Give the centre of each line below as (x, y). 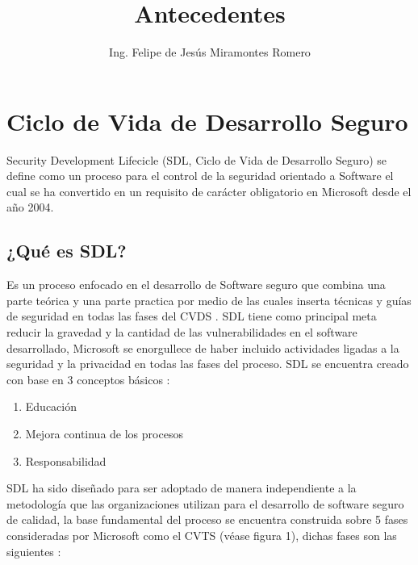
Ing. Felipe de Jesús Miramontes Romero (210, 52)
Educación (51, 406)
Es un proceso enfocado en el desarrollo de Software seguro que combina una (196, 285)
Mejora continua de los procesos (104, 433)
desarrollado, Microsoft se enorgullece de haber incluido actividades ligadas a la (203, 347)
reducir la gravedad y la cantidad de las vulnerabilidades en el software (182, 332)
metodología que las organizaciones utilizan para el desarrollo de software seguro (205, 503)
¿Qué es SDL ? (67, 251)
